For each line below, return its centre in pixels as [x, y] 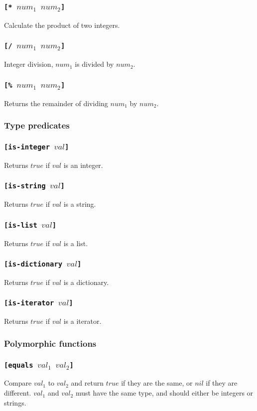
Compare [18, 383]
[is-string [25, 186]
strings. [15, 402]
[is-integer [27, 147]
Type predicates [37, 125]
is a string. [80, 204]
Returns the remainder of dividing [56, 103]
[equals [19, 365]
